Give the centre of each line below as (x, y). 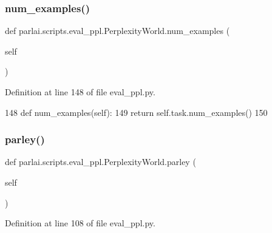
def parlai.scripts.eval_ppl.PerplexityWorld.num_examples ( (117, 31)
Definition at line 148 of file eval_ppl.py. (80, 92)
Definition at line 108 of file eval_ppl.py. (80, 223)
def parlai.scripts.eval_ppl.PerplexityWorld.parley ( (100, 162)
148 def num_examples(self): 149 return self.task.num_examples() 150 (136, 112)
